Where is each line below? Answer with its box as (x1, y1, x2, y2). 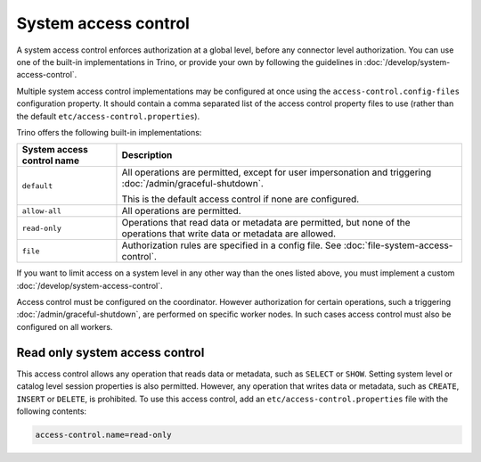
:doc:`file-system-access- (343, 239, 453, 252)
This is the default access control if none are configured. (121, 193, 360, 205)
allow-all (21, 206, 62, 216)
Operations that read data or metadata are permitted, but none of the (121, 217, 411, 229)
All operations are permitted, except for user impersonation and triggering (121, 166, 432, 178)
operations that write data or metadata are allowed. (121, 227, 337, 240)
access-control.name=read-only (35, 429, 173, 440)
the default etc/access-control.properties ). (16, 111, 200, 121)
